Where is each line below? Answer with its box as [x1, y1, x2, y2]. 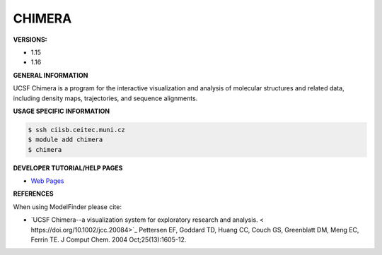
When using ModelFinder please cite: [13, 202, 122, 211]
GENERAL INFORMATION [13, 71, 88, 79]
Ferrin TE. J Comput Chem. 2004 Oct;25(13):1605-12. [30, 235, 187, 244]
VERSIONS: [13, 35, 47, 44]
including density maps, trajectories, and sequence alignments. [13, 94, 198, 102]
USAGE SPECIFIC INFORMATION [13, 107, 110, 115]
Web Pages [30, 177, 64, 185]
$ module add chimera [28, 136, 103, 144]
